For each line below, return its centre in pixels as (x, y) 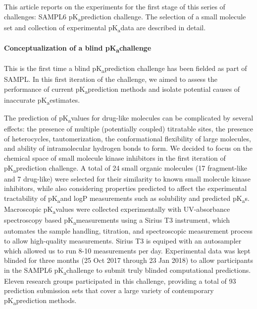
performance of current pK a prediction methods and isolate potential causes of (122, 89)
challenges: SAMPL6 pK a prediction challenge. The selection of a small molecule (125, 17)
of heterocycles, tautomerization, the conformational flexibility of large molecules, (128, 138)
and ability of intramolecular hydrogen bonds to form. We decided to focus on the (128, 148)
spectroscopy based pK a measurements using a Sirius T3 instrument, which (117, 220)
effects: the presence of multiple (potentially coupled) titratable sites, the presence (128, 129)
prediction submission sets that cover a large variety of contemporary (109, 290)
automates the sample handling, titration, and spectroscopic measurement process (128, 231)
